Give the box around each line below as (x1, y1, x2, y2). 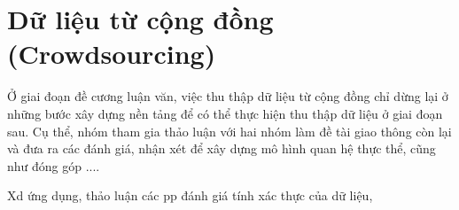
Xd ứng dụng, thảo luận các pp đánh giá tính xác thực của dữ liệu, (7, 186, 373, 205)
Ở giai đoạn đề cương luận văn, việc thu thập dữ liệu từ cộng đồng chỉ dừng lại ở (7, 87, 448, 105)
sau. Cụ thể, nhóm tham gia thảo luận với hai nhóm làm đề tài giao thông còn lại (7, 121, 452, 140)
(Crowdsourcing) (7, 35, 216, 72)
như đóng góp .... (7, 156, 100, 175)
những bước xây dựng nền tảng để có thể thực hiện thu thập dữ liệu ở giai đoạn (7, 104, 443, 122)
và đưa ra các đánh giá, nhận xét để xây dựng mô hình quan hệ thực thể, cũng (7, 139, 436, 158)
